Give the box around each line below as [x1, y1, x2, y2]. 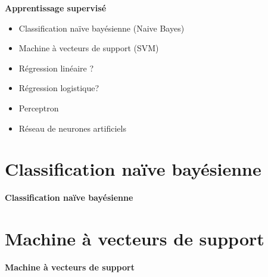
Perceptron [18, 101, 59, 114]
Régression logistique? [18, 82, 99, 94]
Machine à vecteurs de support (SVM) [18, 42, 159, 54]
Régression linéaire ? [18, 61, 94, 74]
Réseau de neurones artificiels [18, 122, 126, 134]
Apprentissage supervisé [5, 2, 107, 14]
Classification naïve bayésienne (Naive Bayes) [18, 21, 185, 34]
